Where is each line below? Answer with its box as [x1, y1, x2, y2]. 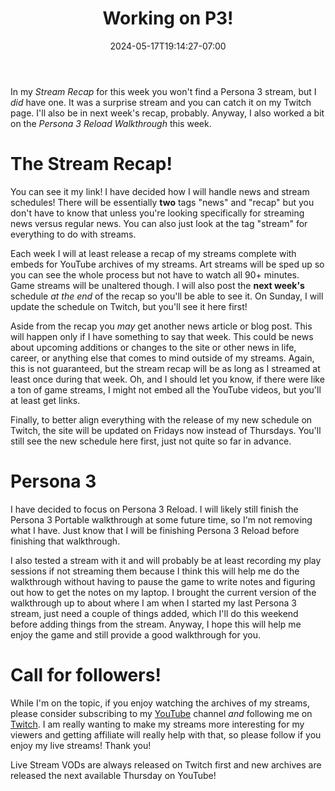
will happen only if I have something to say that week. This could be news [10, 330, 314, 342]
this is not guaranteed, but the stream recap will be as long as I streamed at [10, 362, 321, 374]
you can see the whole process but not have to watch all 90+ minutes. [10, 268, 300, 281]
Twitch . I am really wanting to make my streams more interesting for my [10, 718, 305, 730]
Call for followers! [10, 664, 162, 686]
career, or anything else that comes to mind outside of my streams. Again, [10, 352, 315, 364]
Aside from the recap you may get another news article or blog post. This [10, 320, 313, 332]
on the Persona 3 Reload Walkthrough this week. [10, 117, 212, 129]
